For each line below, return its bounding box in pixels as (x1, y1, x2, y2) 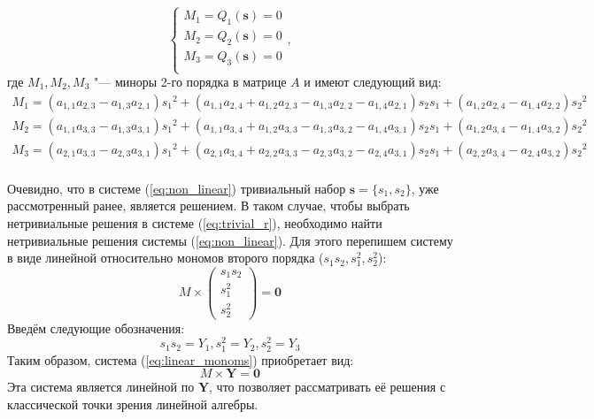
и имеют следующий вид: (304, 72, 442, 91)
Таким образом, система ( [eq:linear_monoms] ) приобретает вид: (7, 350, 354, 369)
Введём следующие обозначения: (7, 318, 185, 337)
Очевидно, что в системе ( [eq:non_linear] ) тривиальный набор (7, 179, 346, 197)
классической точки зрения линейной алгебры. (7, 394, 258, 413)
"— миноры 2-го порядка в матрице (94, 72, 287, 91)
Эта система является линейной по (7, 377, 195, 396)
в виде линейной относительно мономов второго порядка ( (7, 248, 324, 267)
